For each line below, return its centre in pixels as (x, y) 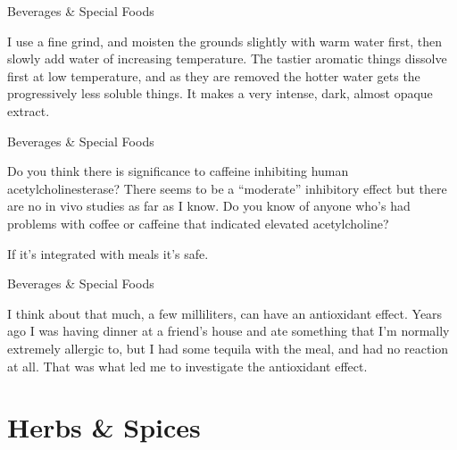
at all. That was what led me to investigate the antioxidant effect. (187, 366)
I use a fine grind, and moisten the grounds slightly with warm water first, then (225, 41)
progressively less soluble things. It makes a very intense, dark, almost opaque (220, 93)
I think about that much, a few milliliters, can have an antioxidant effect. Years (225, 313)
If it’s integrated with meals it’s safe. (108, 253)
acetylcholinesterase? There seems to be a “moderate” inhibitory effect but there (227, 188)
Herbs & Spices (104, 427)
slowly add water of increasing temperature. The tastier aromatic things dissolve (227, 58)
